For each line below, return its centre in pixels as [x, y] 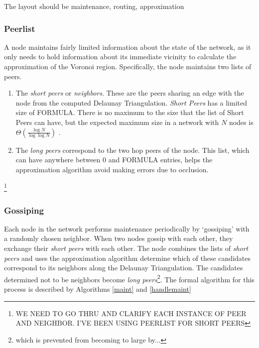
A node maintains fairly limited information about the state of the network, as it [128, 47]
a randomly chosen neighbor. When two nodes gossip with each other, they [119, 238]
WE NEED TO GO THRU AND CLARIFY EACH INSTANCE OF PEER [131, 313]
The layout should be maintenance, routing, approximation [94, 6]
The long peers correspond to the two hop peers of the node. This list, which [132, 150]
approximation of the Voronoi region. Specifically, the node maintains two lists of [128, 66]
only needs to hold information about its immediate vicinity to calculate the [120, 57]
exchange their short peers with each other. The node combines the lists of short [126, 248]
